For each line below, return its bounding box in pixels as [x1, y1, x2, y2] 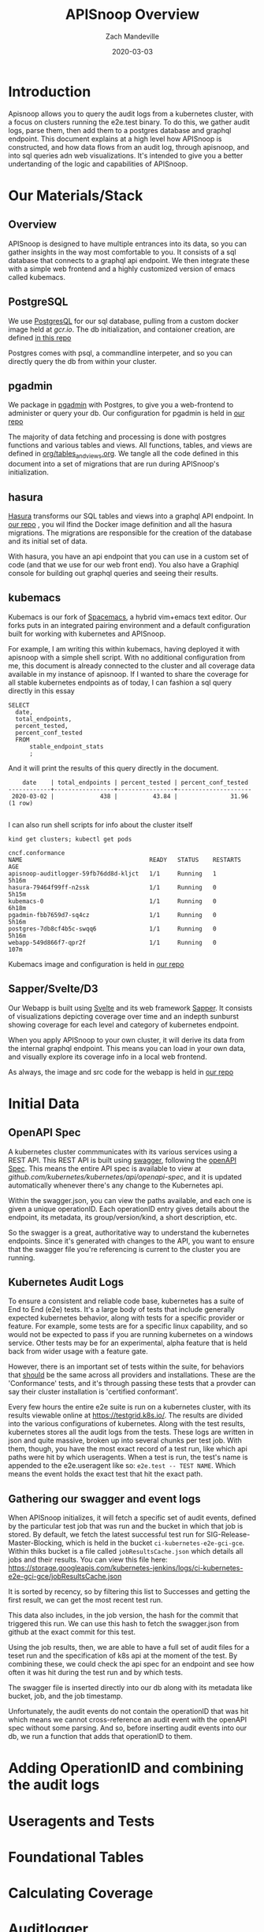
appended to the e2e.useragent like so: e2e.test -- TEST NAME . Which [8, 1461, 236, 1470]
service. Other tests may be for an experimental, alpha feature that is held [8, 1338, 247, 1348]
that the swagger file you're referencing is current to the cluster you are [8, 1244, 241, 1254]
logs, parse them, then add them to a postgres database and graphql [8, 125, 232, 135]
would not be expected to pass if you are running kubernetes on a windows [8, 1330, 254, 1339]
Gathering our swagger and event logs [8, 1492, 201, 1506]
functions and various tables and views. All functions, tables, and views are [8, 440, 253, 450]
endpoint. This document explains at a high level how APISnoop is [8, 134, 222, 143]
